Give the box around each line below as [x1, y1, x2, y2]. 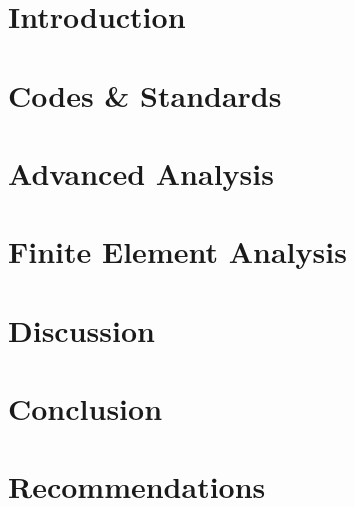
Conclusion [8, 388, 163, 429]
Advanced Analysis [8, 152, 274, 193]
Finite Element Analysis [8, 231, 347, 272]
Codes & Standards [8, 74, 282, 115]
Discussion [8, 309, 155, 350]
